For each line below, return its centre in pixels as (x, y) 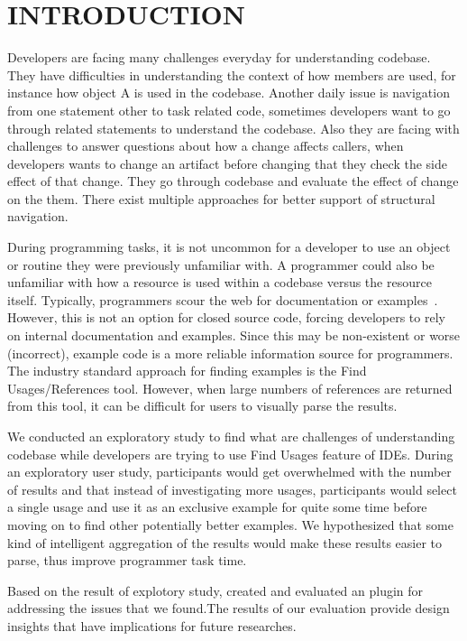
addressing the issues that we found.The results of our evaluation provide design (229, 608)
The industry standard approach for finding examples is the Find (187, 371)
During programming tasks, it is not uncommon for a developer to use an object (229, 247)
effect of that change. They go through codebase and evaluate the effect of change (233, 181)
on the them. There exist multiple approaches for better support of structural (221, 198)
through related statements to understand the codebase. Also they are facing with (233, 128)
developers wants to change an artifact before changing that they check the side (227, 163)
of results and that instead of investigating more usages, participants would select (232, 489)
